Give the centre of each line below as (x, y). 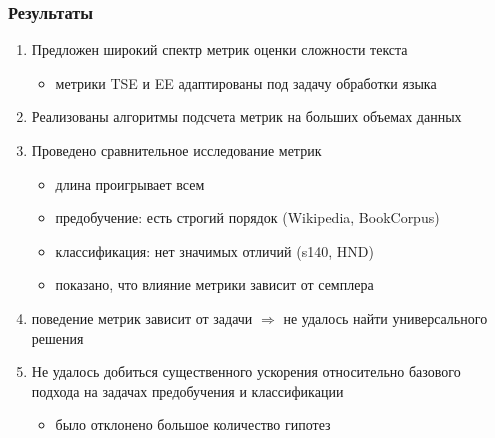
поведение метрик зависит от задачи (142, 317)
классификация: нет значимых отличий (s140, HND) (214, 250)
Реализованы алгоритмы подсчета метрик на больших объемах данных (246, 116)
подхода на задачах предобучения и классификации (187, 390)
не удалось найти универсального (385, 317)
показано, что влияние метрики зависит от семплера (214, 284)
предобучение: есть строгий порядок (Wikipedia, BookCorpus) (247, 217)
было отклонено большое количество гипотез (193, 424)
